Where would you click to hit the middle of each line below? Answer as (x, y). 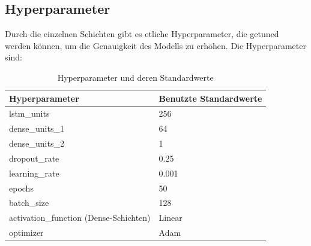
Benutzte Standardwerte (210, 98)
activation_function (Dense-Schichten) (80, 218)
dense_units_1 (37, 128)
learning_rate (34, 173)
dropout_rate (34, 158)
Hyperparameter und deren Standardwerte (135, 77)
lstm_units (29, 113)
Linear (171, 218)
